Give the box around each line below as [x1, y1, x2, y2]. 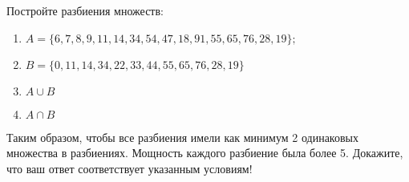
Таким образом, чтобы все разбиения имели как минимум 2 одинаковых [6, 128, 358, 145]
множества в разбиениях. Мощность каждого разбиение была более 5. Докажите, [6, 144, 403, 161]
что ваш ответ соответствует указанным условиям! [6, 160, 253, 176]
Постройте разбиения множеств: [6, 2, 164, 18]
